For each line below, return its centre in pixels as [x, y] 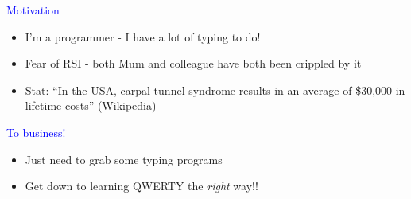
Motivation [33, 10]
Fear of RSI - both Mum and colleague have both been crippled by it [193, 63]
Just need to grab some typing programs [124, 159]
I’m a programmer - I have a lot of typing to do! [143, 36]
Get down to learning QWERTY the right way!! [142, 186]
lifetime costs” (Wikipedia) [91, 105]
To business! [36, 132]
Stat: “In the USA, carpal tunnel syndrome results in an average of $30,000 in [215, 90]
